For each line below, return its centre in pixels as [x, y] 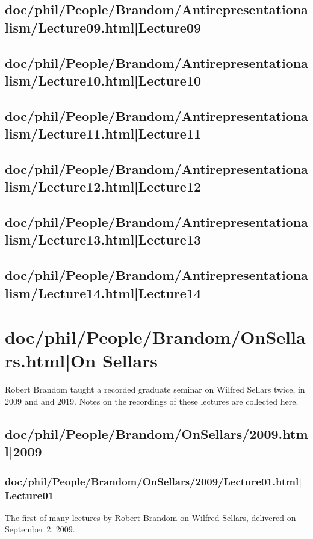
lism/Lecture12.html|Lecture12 [103, 186]
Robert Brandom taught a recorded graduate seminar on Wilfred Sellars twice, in [155, 389]
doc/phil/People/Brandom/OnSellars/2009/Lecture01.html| [153, 481]
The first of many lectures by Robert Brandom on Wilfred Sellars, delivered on [150, 517]
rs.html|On [51, 360]
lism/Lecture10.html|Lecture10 [103, 80]
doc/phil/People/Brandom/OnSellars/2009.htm [156, 433]
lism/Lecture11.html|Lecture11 [103, 133]
